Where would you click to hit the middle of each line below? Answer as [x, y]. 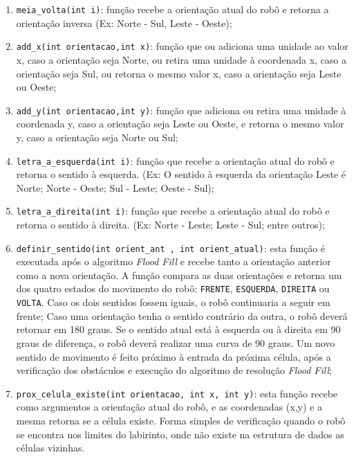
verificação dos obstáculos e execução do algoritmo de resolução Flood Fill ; [174, 370]
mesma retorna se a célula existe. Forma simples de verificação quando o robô [181, 420]
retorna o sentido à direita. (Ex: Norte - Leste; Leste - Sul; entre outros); [170, 225]
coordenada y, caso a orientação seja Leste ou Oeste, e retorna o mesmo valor [180, 124]
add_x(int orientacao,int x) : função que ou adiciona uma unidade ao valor [182, 46]
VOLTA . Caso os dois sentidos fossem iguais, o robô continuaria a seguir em [173, 302]
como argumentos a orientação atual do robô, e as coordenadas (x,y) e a [169, 407]
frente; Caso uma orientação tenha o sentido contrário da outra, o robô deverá [182, 315]
